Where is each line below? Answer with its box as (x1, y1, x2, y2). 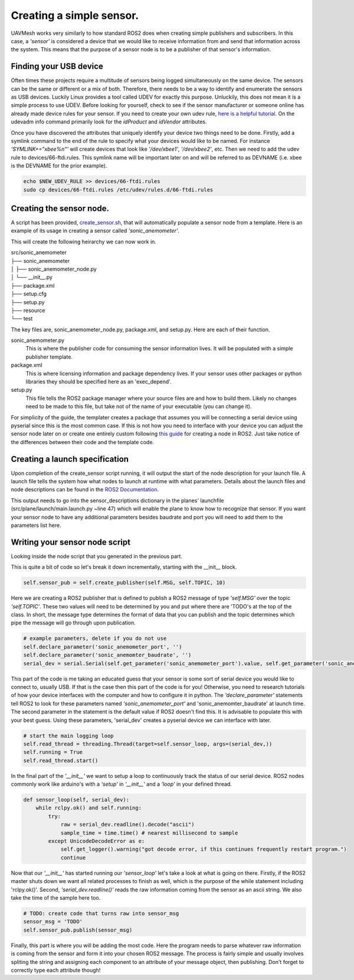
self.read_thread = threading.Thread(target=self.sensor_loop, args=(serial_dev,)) (23, 740, 273, 747)
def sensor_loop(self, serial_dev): (23, 796, 130, 803)
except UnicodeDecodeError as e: (48, 838, 145, 845)
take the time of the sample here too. (11, 894, 101, 901)
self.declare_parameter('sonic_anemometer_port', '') (23, 643, 182, 650)
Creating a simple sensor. (11, 9, 139, 22)
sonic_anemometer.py (11, 337, 65, 344)
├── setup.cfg (11, 290, 47, 298)
